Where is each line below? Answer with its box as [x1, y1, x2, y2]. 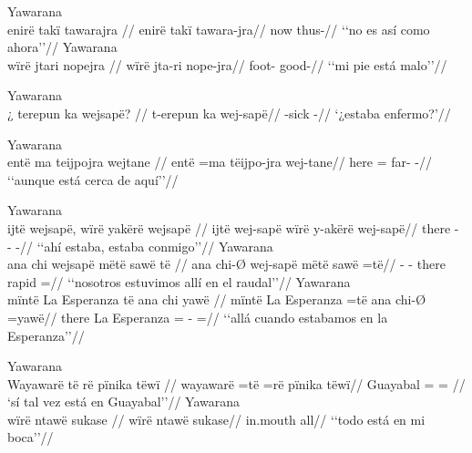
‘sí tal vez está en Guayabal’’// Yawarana [7, 392, 240, 411]
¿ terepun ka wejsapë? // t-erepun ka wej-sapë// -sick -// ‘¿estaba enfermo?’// [7, 103, 451, 122]
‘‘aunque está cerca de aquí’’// [7, 170, 179, 189]
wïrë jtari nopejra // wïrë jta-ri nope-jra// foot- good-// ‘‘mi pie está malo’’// [7, 55, 447, 74]
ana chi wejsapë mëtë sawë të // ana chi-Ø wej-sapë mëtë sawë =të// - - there [7, 254, 446, 273]
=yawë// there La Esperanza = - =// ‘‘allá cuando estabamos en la [7, 307, 388, 326]
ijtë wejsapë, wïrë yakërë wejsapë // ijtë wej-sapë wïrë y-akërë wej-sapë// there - [7, 218, 459, 237]
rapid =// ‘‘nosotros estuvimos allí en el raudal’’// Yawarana [7, 272, 351, 291]
